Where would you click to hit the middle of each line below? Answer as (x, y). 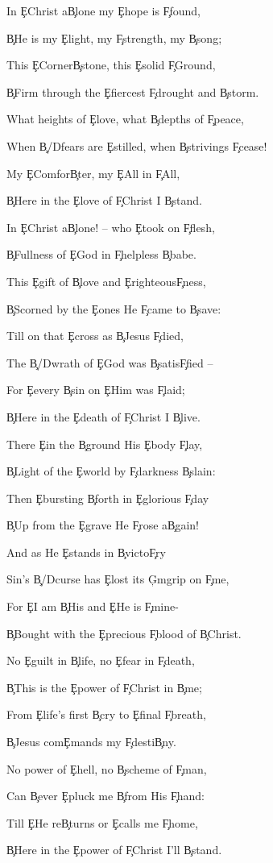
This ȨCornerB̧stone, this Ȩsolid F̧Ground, (111, 65)
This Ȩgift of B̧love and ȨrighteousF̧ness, (106, 281)
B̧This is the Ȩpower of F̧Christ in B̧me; (104, 687)
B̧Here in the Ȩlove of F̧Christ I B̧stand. (104, 200)
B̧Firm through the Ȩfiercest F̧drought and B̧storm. (133, 91)
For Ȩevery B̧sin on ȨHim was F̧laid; (96, 390)
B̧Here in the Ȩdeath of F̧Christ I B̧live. (103, 416)
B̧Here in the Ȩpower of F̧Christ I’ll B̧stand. (114, 850)
